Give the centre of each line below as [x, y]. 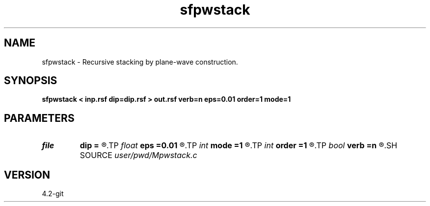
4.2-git [53, 194]
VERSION [27, 175]
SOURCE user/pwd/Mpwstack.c [138, 155]
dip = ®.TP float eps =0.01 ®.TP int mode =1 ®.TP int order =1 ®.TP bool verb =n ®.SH [239, 146]
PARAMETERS [39, 118]
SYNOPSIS [31, 81]
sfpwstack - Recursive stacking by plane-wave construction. [140, 62]
